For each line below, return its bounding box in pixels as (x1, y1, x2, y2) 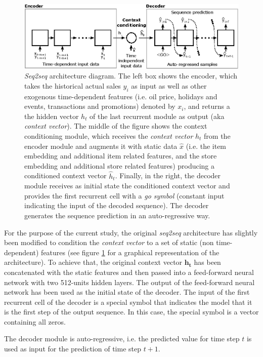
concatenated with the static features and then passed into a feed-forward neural (4, 266, 254, 277)
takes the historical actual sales (24, 80, 121, 91)
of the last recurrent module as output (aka (90, 110, 225, 121)
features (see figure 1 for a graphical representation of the (41, 247, 220, 257)
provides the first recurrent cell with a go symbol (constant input (24, 190, 225, 201)
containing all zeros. (4, 316, 66, 327)
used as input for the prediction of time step (4, 343, 141, 354)
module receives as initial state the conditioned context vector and (24, 180, 230, 191)
